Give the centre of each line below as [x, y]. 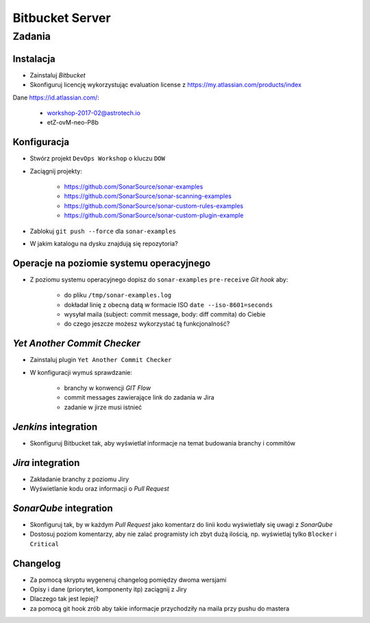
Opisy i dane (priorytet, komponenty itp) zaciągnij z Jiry [109, 589]
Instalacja [34, 59]
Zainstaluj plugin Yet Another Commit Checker [101, 360]
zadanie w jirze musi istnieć [103, 407]
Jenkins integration [55, 427]
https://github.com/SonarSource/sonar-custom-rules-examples [153, 206]
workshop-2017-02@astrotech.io [94, 112]
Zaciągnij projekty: [56, 171]
